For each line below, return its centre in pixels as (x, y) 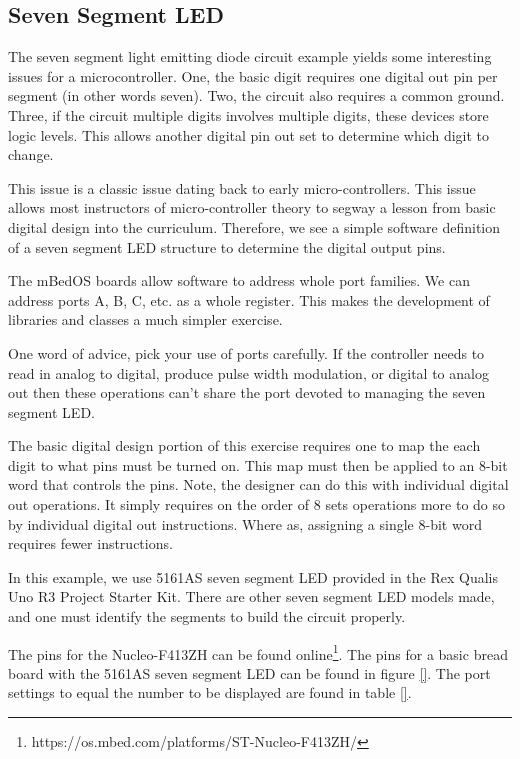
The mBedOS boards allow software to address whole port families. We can (239, 280)
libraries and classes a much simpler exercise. (145, 319)
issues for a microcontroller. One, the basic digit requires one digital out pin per (253, 75)
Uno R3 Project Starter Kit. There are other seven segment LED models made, (251, 596)
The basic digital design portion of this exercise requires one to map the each (244, 445)
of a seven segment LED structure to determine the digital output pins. (227, 246)
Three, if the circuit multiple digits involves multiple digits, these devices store (248, 114)
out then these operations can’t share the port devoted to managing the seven (247, 392)
